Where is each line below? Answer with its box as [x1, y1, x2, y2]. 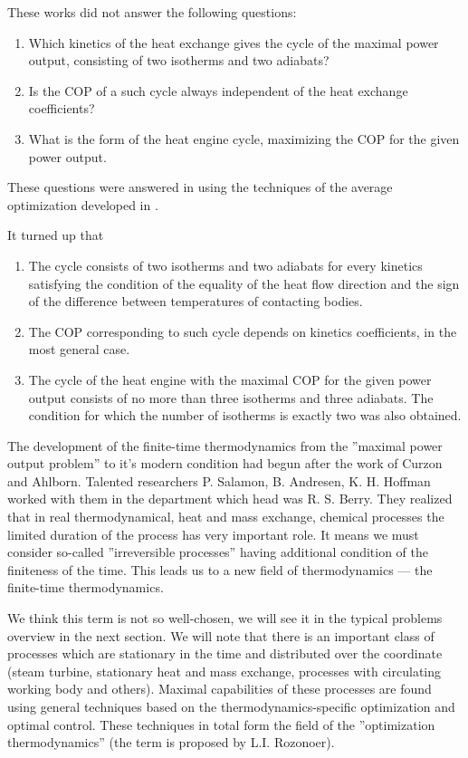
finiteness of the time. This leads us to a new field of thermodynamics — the [7, 560, 433, 579]
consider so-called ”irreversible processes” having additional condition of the [7, 542, 428, 561]
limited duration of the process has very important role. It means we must [7, 524, 419, 543]
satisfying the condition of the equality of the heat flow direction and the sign [28, 273, 460, 293]
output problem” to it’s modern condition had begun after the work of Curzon [7, 454, 443, 473]
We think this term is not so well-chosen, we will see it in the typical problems [7, 609, 443, 628]
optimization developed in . [7, 195, 158, 214]
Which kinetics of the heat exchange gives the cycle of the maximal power [28, 33, 439, 52]
